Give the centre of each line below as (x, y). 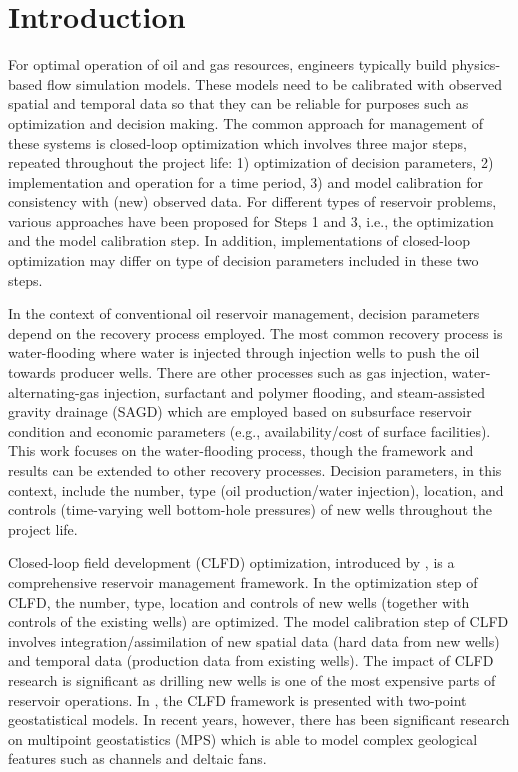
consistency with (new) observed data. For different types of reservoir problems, (252, 201)
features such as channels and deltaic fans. (137, 758)
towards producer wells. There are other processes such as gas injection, (228, 372)
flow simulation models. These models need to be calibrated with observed (274, 83)
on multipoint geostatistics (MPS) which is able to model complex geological (243, 738)
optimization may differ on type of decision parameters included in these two (243, 260)
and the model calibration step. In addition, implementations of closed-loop (239, 240)
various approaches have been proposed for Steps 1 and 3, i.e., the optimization (251, 220)
